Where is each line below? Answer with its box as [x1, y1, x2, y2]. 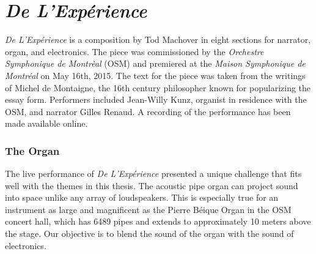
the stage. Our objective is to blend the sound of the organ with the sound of [5, 227, 294, 240]
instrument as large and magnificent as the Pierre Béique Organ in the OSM [5, 203, 292, 215]
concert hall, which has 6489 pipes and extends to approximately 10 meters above [5, 215, 311, 228]
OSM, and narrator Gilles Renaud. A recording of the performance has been [5, 105, 291, 118]
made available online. [5, 117, 88, 130]
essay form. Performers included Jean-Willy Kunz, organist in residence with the [5, 93, 307, 106]
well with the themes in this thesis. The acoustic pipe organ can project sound [5, 179, 298, 192]
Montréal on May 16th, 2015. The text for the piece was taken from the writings [5, 69, 306, 81]
